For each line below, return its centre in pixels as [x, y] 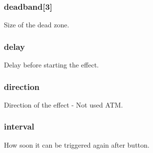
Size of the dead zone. [37, 25]
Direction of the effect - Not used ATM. [64, 104]
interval [19, 126]
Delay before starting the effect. [51, 65]
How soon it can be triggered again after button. [77, 144]
